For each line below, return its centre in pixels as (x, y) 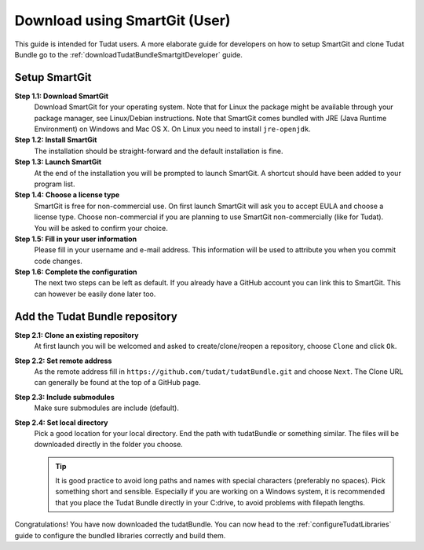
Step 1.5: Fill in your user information (76, 239)
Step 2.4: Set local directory (62, 422)
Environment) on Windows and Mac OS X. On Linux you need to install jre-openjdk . (173, 129)
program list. (55, 184)
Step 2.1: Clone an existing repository (77, 335)
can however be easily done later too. (95, 294)
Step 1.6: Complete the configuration (76, 272)
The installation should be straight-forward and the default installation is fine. (159, 151)
